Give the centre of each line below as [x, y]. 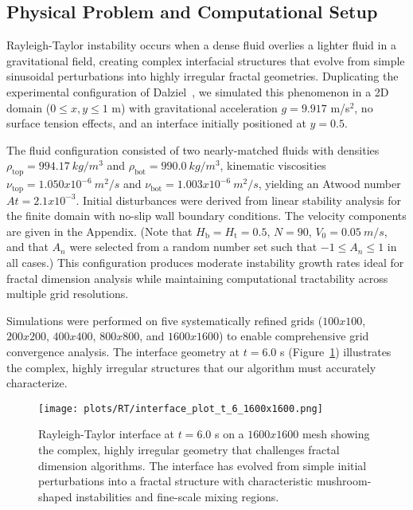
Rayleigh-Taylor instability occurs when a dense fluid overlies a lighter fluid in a [201, 45]
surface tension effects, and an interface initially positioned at [156, 123]
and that [27, 247]
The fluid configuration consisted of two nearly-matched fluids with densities [193, 149]
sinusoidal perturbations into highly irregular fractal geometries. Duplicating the [203, 76]
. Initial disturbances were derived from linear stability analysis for [239, 200]
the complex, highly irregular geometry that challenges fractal [189, 449]
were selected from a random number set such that [193, 247]
